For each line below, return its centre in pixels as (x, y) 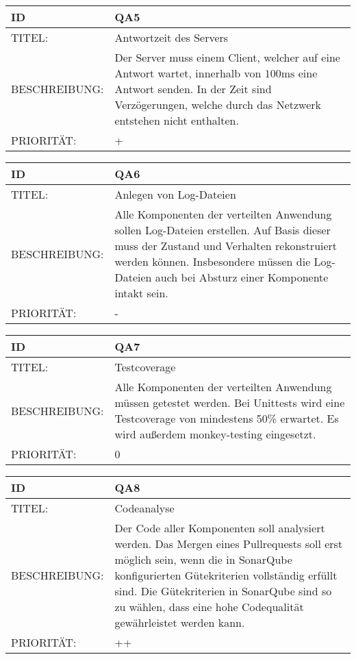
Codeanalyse (144, 508)
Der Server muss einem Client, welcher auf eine (227, 57)
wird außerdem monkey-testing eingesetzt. (215, 434)
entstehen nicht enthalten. (177, 120)
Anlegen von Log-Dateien (175, 194)
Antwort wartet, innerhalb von (188, 73)
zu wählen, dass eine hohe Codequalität (209, 607)
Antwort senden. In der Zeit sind (193, 89)
